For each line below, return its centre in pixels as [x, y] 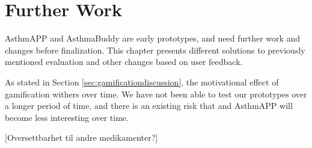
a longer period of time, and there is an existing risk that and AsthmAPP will [149, 106]
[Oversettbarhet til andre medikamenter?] [81, 137]
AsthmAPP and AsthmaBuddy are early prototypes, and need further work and [153, 38]
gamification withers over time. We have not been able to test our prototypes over [156, 94]
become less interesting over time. [67, 117]
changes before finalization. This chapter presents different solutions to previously [155, 50]
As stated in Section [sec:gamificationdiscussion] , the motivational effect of [142, 82]
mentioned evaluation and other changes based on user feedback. [124, 62]
